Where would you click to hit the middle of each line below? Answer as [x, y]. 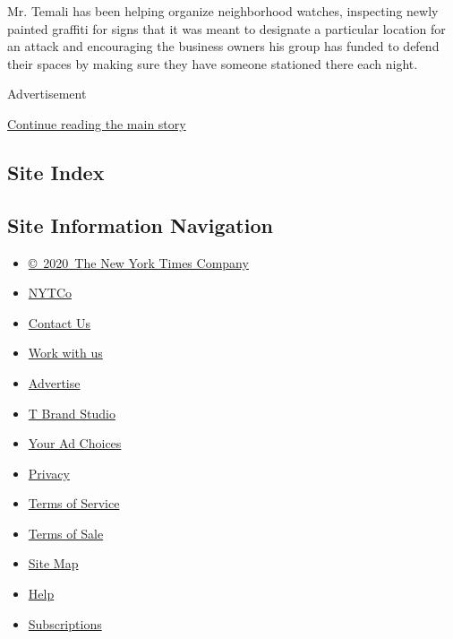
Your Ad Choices [75, 443]
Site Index [56, 172]
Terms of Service [74, 503]
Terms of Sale [66, 533]
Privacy [49, 473]
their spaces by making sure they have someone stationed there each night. [213, 63]
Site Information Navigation [140, 225]
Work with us [65, 353]
